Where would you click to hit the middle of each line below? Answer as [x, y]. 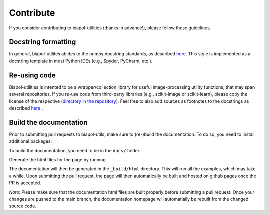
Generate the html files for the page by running [57, 159]
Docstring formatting [43, 42]
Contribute [32, 13]
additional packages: [31, 141]
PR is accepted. [25, 183]
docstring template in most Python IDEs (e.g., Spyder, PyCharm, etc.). [81, 61]
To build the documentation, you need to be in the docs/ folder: [75, 150]
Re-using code [32, 75]
